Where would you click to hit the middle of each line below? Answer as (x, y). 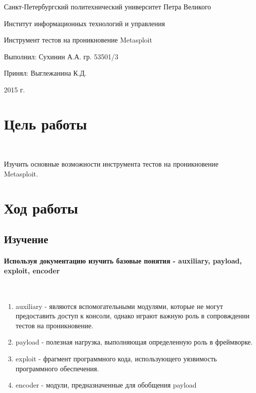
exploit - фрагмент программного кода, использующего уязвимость (116, 358)
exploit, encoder (32, 270)
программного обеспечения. (57, 368)
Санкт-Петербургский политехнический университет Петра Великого (107, 6)
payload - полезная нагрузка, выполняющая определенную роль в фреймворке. (134, 342)
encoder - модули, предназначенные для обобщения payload (106, 385)
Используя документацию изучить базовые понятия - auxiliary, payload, (123, 261)
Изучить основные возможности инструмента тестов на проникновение (111, 164)
